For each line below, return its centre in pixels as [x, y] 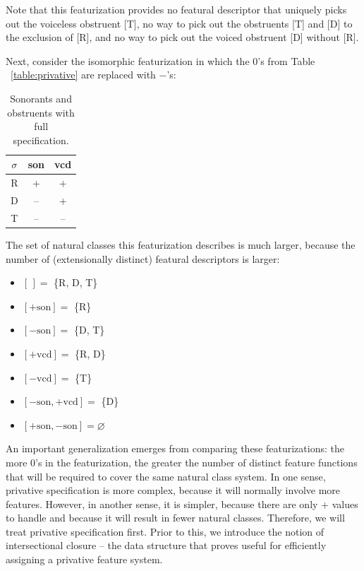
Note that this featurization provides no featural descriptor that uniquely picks [176, 9]
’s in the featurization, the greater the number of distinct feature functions [196, 462]
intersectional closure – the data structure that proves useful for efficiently [166, 545]
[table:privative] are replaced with [83, 75]
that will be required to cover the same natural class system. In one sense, [166, 476]
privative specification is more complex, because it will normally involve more [173, 490]
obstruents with [41, 112]
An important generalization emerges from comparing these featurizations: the [175, 448]
